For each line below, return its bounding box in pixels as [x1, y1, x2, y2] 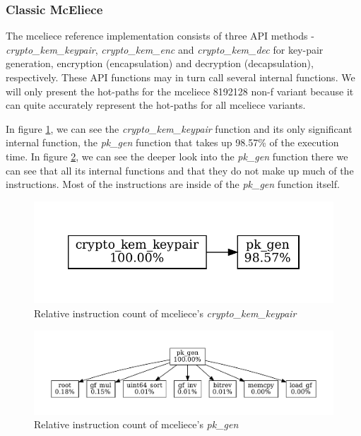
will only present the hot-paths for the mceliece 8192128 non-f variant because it [6, 83, 354, 98]
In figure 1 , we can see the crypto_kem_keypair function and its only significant [6, 121, 353, 136]
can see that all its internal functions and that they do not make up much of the [6, 163, 354, 177]
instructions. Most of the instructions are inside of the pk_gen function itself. [6, 177, 340, 192]
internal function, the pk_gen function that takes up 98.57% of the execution [6, 135, 339, 150]
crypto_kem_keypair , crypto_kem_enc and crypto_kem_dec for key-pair [6, 42, 324, 57]
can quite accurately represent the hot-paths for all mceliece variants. [6, 98, 306, 112]
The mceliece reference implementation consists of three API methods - [6, 28, 314, 43]
